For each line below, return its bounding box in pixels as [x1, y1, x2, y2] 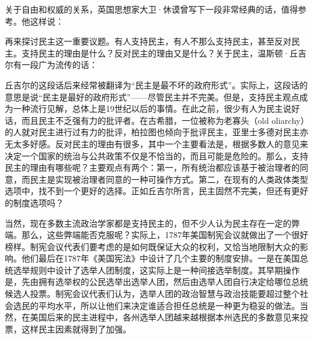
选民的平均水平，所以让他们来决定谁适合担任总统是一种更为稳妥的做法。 [13, 299, 300, 311]
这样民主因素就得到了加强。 [21, 322, 131, 335]
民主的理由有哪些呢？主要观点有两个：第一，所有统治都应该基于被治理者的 [5, 161, 300, 174]
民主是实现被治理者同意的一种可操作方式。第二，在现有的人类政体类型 [29, 173, 308, 185]
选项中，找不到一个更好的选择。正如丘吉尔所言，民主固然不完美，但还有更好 [5, 185, 308, 197]
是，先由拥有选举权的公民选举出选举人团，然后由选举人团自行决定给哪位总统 [5, 275, 308, 288]
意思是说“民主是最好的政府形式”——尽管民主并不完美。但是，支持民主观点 [5, 90, 300, 103]
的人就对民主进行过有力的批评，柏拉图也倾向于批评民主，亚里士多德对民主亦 [5, 126, 308, 138]
